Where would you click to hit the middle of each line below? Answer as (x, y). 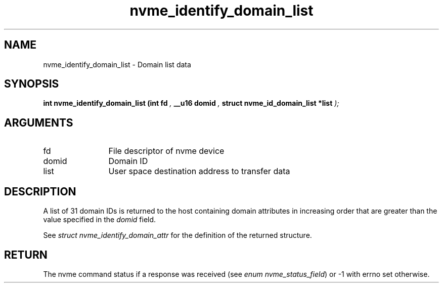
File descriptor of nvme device (166, 151)
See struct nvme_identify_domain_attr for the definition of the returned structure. (178, 235)
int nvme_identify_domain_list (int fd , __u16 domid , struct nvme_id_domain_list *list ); (191, 103)
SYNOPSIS (32, 84)
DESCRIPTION (40, 191)
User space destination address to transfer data (199, 171)
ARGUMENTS (39, 122)
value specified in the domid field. (100, 220)
